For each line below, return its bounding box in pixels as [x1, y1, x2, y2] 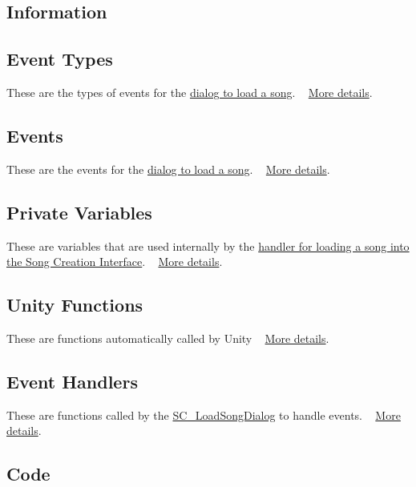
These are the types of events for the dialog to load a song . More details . [6, 83, 373, 100]
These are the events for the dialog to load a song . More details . [6, 160, 330, 177]
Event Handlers [6, 368, 138, 393]
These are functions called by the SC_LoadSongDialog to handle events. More [6, 406, 401, 423]
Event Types [6, 46, 113, 71]
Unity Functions [6, 292, 143, 317]
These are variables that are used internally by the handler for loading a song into [6, 237, 410, 254]
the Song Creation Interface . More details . [6, 253, 223, 270]
